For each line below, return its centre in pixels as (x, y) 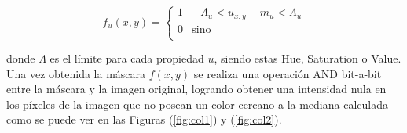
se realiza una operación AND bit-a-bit (288, 73)
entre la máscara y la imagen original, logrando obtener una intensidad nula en (196, 89)
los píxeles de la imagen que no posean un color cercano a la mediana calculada (197, 104)
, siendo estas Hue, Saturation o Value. (308, 58)
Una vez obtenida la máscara (76, 73)
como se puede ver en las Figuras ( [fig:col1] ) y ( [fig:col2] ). (144, 119)
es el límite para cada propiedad (127, 58)
